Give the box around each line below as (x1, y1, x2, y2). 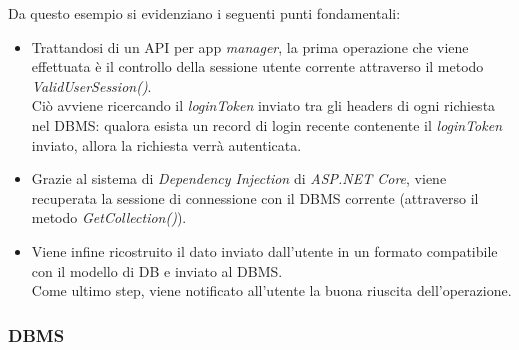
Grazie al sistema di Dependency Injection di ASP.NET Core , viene (31, 168, 447, 189)
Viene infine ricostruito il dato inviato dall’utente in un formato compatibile (31, 240, 498, 261)
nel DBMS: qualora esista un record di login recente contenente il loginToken (31, 114, 503, 135)
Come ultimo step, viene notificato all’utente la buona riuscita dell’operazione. (31, 280, 512, 301)
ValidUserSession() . (31, 75, 152, 96)
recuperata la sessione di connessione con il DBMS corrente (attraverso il (31, 187, 479, 208)
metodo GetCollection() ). (31, 207, 187, 228)
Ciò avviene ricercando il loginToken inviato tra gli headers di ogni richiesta (31, 95, 496, 116)
